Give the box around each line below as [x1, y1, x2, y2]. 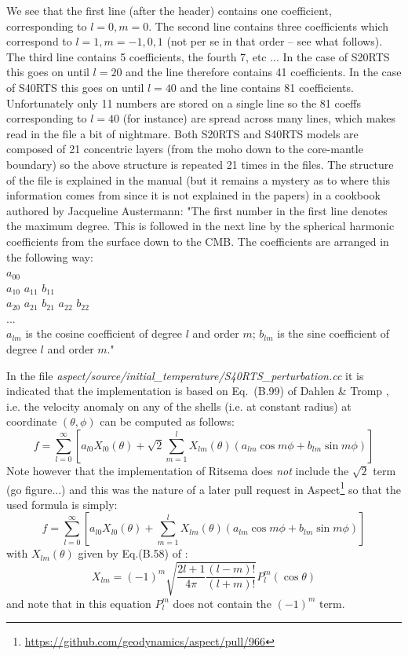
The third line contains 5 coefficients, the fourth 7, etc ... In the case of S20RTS [6, 48, 390, 64]
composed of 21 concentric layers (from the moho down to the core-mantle [6, 141, 363, 157]
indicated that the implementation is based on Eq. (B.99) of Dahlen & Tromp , [6, 382, 389, 399]
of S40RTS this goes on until [6, 79, 144, 95]
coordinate [6, 413, 57, 430]
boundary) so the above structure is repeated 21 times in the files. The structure [6, 156, 394, 172]
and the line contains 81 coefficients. [180, 79, 354, 95]
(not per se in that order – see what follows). [166, 33, 383, 49]
